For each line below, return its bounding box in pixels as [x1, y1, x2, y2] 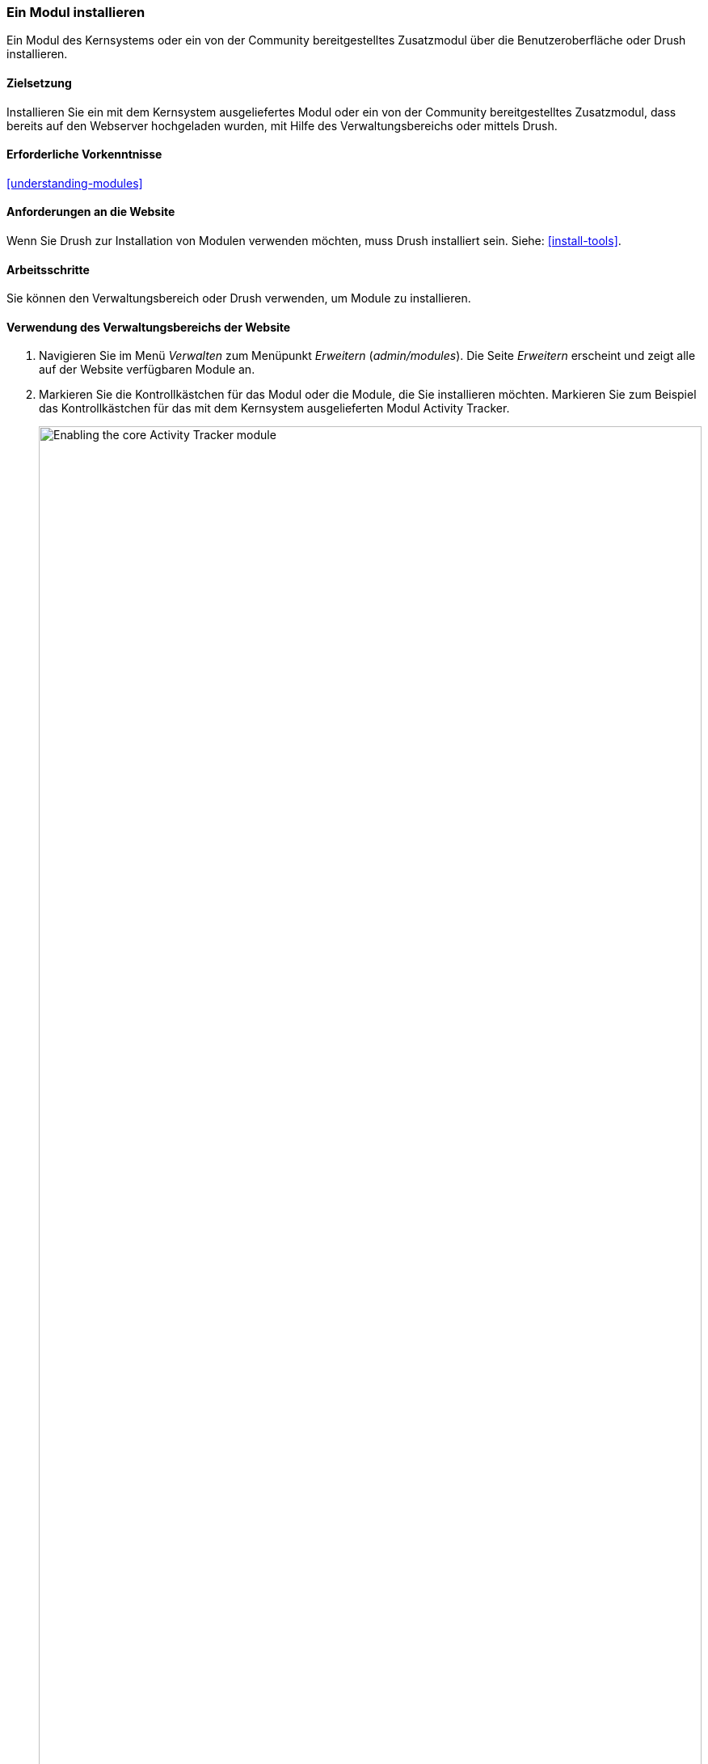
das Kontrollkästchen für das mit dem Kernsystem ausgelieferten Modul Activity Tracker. [39, 401, 510, 416]
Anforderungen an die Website [6, 205, 175, 219]
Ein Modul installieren [6, 4, 145, 20]
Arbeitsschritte [6, 262, 90, 277]
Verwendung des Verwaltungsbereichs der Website [6, 319, 291, 334]
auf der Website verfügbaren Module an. [39, 362, 255, 377]
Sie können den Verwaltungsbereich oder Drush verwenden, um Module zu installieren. [6, 291, 471, 306]
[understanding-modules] [6, 176, 143, 190]
